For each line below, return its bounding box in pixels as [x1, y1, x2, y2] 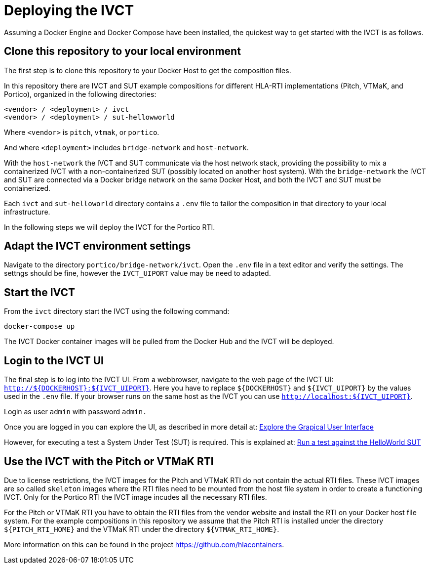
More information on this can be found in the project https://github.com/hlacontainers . [4, 540, 284, 549]
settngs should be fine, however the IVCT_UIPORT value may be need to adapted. [4, 269, 271, 278]
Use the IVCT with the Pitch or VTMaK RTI [4, 455, 214, 468]
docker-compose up [4, 322, 75, 331]
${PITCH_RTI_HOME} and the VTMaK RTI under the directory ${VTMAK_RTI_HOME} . [4, 524, 279, 533]
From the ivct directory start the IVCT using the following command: [4, 307, 230, 316]
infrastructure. [4, 207, 50, 216]
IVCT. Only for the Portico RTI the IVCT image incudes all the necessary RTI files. [4, 492, 267, 501]
